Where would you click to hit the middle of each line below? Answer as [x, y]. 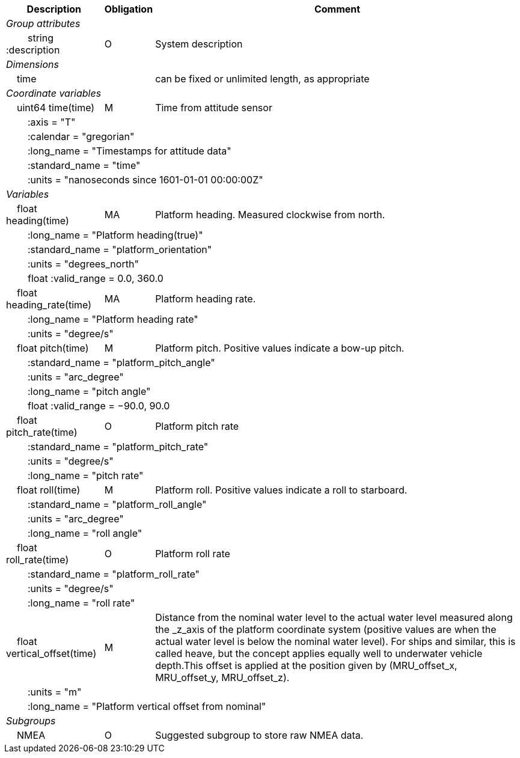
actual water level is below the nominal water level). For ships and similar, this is [335, 641]
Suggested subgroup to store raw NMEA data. [259, 735]
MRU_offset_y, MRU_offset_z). [222, 677]
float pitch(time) [53, 348]
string [41, 38]
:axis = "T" [52, 122]
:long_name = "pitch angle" [89, 391]
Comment [337, 9]
